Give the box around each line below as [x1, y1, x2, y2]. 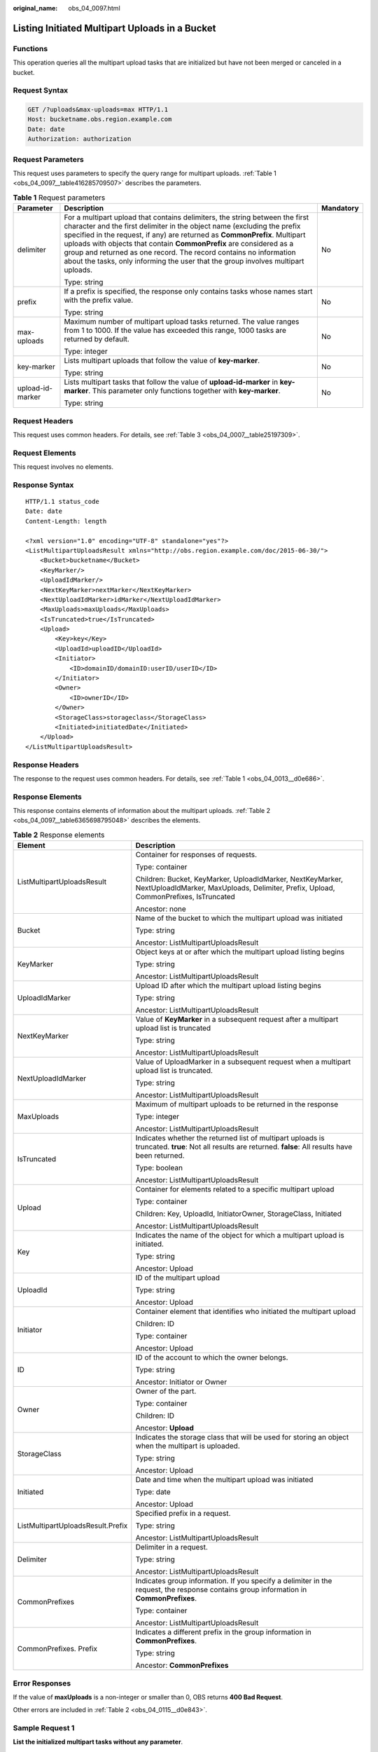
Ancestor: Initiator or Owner [135, 1377, 227, 1387]
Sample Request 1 [13, 1723, 75, 1733]
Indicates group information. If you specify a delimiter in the [135, 1576, 332, 1586]
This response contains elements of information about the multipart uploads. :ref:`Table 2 [13, 807, 271, 815]
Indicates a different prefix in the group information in [135, 1627, 311, 1637]
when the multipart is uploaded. [135, 1441, 241, 1451]
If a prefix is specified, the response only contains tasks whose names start [64, 287, 313, 296]
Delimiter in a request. [135, 1542, 208, 1552]
